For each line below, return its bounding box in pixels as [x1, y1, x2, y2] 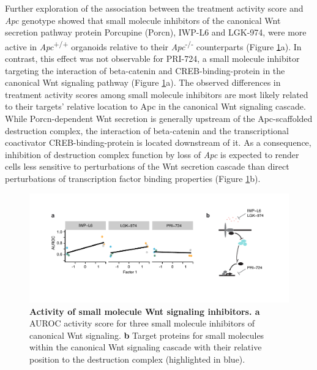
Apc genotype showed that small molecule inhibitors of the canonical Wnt [5, 13, 281, 26]
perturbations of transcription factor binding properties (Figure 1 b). [5, 172, 261, 184]
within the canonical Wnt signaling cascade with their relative [29, 341, 262, 353]
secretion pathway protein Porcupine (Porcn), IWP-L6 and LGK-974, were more [5, 26, 307, 39]
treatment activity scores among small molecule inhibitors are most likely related [5, 88, 308, 100]
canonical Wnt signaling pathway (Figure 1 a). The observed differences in [5, 76, 281, 89]
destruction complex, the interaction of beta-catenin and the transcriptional [5, 124, 289, 137]
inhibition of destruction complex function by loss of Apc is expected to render [5, 148, 299, 160]
